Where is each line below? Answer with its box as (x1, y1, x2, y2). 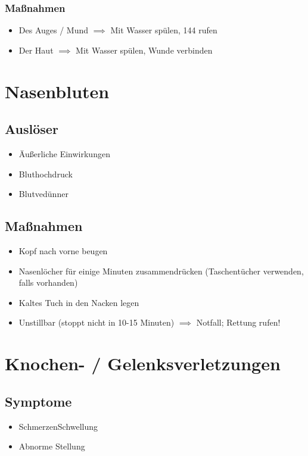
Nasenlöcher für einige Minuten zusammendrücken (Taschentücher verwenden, (18, 264, 304, 277)
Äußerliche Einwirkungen (18, 147, 110, 160)
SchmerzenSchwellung (18, 420, 98, 432)
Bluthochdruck (18, 167, 73, 180)
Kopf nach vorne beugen (18, 244, 108, 257)
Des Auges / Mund (18, 24, 89, 36)
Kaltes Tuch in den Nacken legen (18, 296, 139, 308)
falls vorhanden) (18, 276, 78, 289)
